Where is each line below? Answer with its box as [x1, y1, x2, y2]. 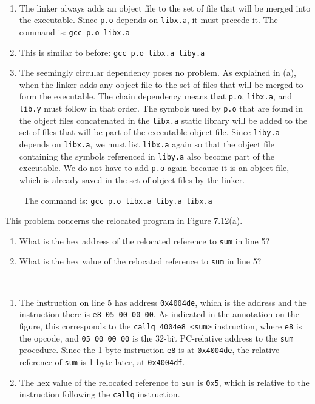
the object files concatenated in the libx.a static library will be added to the [19, 113, 307, 126]
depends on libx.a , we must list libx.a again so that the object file [19, 137, 275, 150]
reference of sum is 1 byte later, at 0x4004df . [19, 355, 185, 368]
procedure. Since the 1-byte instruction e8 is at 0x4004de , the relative [19, 343, 280, 356]
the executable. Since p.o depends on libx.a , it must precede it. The [19, 13, 278, 26]
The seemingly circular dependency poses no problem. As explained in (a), [19, 66, 296, 79]
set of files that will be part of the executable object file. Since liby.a [19, 126, 280, 138]
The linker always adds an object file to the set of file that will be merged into [19, 1, 311, 14]
